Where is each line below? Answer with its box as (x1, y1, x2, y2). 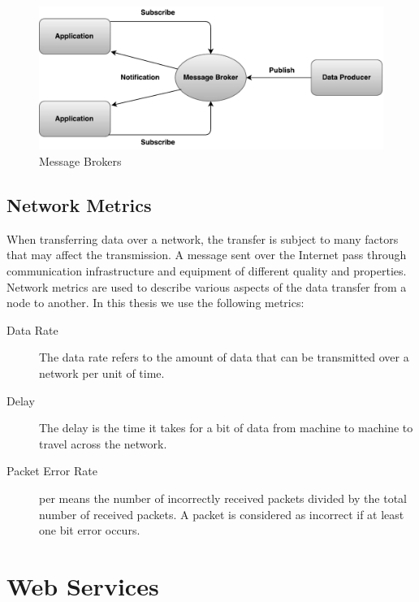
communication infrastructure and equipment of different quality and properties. (6, 262, 407, 279)
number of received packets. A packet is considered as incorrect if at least (39, 505, 404, 522)
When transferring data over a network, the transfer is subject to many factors (6, 230, 399, 247)
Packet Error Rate (6, 462, 97, 479)
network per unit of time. (39, 364, 165, 381)
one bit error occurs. (39, 522, 140, 539)
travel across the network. (39, 435, 167, 452)
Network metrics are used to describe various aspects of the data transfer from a (6, 278, 407, 295)
